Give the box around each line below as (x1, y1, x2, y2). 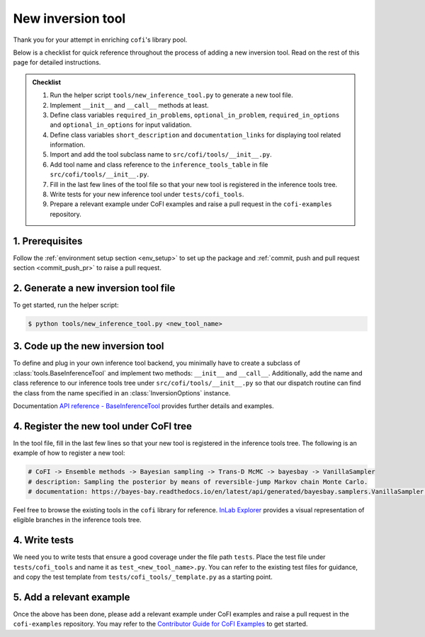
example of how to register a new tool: (13, 449, 125, 457)
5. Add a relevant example (13, 591, 130, 603)
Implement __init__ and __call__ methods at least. (50, 101, 209, 109)
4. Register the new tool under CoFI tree (13, 420, 193, 432)
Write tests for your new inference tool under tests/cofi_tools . (50, 190, 244, 198)
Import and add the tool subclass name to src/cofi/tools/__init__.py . (50, 150, 272, 159)
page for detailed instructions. (13, 58, 101, 67)
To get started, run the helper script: (13, 301, 119, 309)
